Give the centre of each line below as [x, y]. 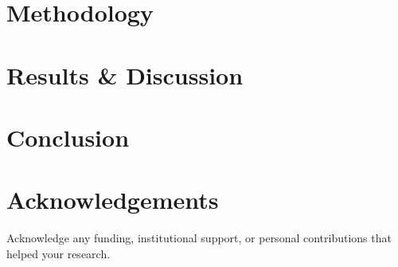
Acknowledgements [113, 200]
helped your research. [59, 253]
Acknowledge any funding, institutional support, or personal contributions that [199, 238]
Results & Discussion [125, 75]
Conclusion [68, 137]
